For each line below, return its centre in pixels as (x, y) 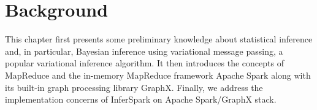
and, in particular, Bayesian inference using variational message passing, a (144, 51)
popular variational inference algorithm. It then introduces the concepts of (144, 63)
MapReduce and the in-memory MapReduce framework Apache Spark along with (158, 75)
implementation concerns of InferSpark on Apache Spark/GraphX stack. (141, 99)
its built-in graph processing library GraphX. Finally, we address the (134, 87)
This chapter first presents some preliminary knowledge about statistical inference (159, 39)
